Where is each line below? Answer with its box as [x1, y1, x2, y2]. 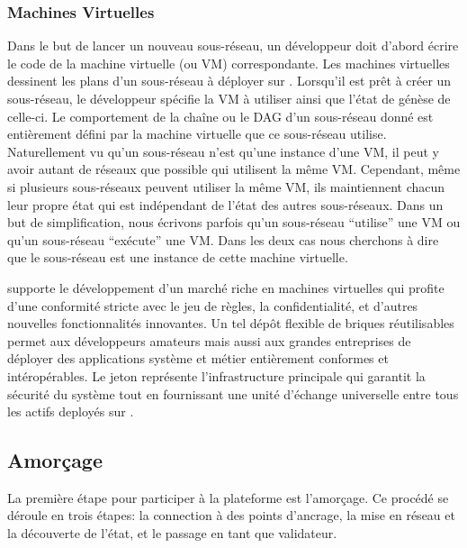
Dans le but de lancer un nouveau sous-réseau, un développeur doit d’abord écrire [7, 36, 459, 55]
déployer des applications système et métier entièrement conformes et [7, 349, 389, 368]
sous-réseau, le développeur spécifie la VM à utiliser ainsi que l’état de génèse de [7, 89, 451, 107]
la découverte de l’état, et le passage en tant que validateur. [7, 524, 337, 543]
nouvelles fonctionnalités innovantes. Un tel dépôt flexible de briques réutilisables [7, 314, 454, 333]
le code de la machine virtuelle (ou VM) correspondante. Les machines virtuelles [7, 53, 450, 72]
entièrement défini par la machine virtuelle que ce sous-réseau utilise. [7, 124, 387, 143]
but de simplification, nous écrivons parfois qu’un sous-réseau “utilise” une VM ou [7, 213, 461, 232]
